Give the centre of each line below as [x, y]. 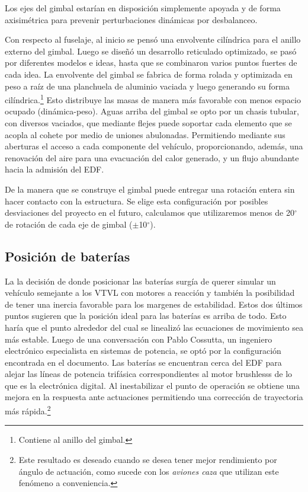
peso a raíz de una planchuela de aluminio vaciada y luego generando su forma [147, 86]
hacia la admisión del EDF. [54, 169]
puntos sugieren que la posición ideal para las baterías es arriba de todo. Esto [146, 316]
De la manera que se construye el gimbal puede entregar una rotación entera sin [150, 189]
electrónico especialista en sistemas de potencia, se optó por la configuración [143, 351]
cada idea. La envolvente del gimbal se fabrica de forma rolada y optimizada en [149, 74]
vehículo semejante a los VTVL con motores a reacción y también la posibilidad [150, 293]
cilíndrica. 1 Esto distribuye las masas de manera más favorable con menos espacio [153, 99]
